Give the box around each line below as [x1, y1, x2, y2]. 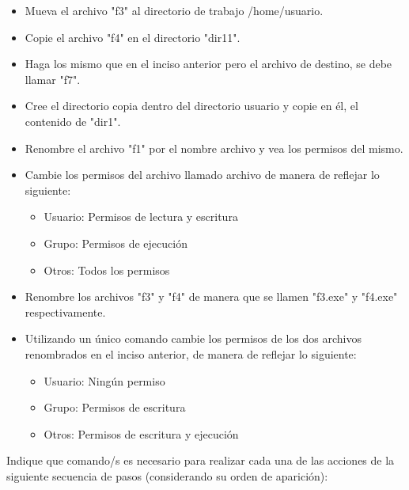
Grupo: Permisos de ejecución [44, 234, 187, 251]
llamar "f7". [25, 70, 81, 87]
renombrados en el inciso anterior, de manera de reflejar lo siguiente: [25, 345, 357, 362]
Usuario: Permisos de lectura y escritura [44, 208, 238, 225]
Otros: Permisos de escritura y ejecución [44, 425, 239, 442]
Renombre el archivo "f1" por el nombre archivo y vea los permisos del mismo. [25, 139, 403, 156]
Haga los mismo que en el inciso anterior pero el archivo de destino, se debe [25, 55, 392, 72]
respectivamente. [25, 303, 106, 320]
